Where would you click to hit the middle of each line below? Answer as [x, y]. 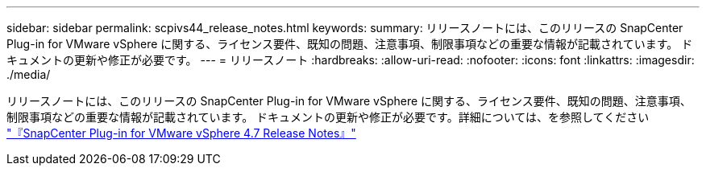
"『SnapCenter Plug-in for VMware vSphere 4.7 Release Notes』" [181, 133]
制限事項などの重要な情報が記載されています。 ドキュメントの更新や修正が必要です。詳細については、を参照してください [328, 117]
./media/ [29, 74]
